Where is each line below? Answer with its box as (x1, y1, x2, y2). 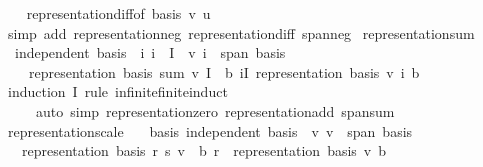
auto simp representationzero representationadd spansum (35, 100, 395, 121)
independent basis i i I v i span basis (14, 42, 286, 63)
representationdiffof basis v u (26, 3, 211, 23)
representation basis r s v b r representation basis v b (21, 140, 387, 161)
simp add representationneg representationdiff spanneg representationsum (7, 22, 475, 43)
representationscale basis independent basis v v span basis (7, 120, 413, 141)
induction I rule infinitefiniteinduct (7, 81, 228, 102)
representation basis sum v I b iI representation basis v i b (28, 61, 420, 82)
